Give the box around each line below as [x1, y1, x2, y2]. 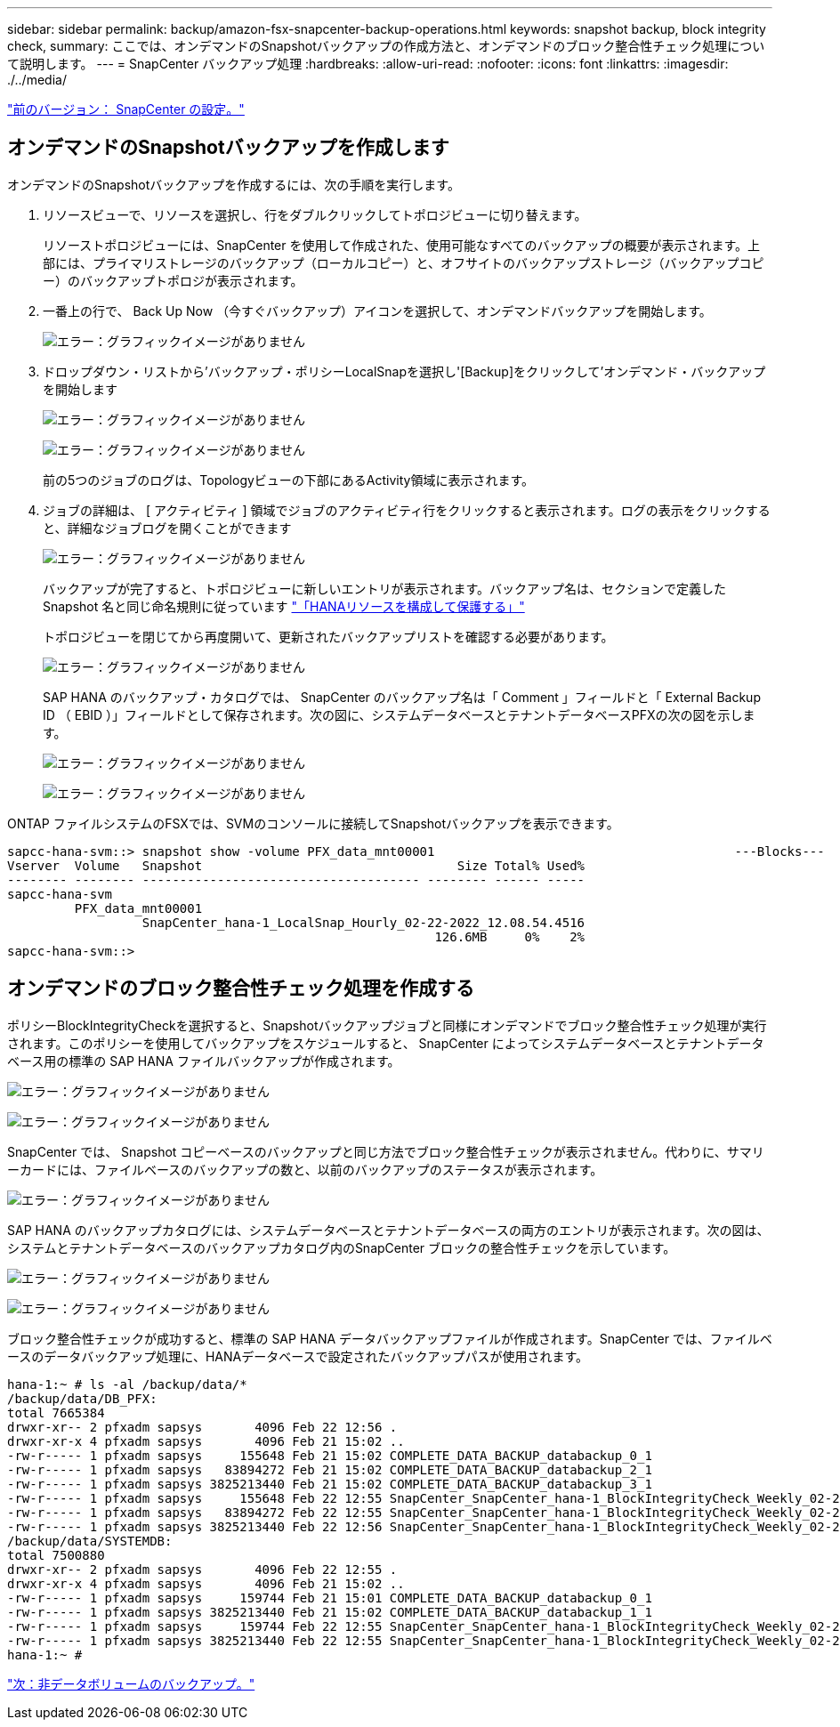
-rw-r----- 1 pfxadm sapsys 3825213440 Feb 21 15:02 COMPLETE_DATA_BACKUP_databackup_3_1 [7, 1476, 652, 1491]
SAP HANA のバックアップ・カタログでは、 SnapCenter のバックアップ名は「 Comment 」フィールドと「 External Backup [43, 689, 761, 705]
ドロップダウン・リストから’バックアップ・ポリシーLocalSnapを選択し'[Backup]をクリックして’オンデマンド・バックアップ [43, 363, 766, 379]
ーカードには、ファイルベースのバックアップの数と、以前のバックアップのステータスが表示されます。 [7, 1161, 603, 1177]
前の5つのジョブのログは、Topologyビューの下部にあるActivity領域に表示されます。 [43, 472, 535, 488]
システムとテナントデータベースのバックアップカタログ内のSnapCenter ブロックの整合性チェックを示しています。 [7, 1239, 676, 1255]
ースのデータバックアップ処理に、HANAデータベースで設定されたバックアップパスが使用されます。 [7, 1348, 589, 1364]
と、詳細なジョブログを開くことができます [43, 520, 292, 536]
